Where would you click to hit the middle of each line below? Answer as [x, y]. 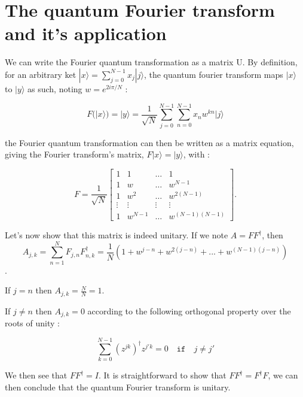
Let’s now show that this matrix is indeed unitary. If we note [117, 235]
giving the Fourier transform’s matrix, [74, 154]
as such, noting [55, 88]
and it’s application [86, 33]
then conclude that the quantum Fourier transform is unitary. [118, 387]
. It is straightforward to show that [162, 375]
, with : [197, 154]
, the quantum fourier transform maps [213, 74]
